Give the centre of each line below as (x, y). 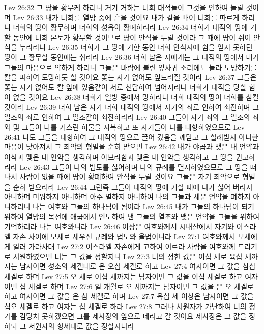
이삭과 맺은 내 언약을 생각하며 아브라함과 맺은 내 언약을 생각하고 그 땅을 (119, 156)
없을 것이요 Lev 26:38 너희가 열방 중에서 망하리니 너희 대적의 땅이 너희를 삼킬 (136, 97)
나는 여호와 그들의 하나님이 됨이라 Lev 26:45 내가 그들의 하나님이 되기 (143, 206)
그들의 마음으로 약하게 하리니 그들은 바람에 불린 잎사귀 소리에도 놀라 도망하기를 (131, 67)
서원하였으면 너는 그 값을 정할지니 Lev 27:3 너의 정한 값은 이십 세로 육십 (128, 256)
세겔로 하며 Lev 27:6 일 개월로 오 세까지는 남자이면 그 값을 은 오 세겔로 (141, 286)
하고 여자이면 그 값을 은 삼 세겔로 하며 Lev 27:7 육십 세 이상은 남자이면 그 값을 (129, 296)
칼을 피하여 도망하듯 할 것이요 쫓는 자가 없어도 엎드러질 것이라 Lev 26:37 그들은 (130, 77)
